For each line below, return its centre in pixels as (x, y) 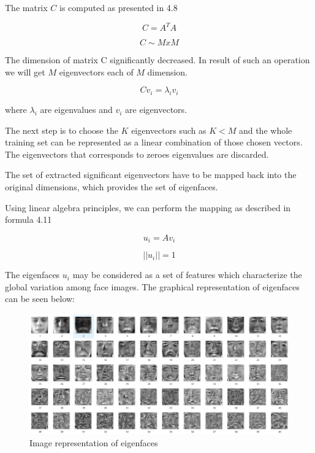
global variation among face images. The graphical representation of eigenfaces (152, 286)
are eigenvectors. (156, 110)
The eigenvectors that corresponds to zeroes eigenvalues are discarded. (137, 154)
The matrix (26, 7)
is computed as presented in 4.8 (118, 7)
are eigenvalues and (76, 110)
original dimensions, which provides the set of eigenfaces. (112, 187)
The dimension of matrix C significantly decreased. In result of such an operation (157, 60)
